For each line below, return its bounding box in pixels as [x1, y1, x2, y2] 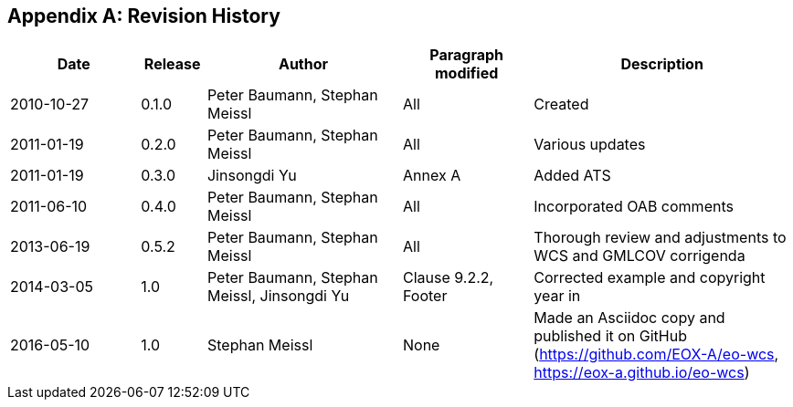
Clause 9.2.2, [402, 268, 494, 287]
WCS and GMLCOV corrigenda [534, 246, 745, 266]
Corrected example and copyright [534, 268, 766, 287]
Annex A [402, 166, 461, 185]
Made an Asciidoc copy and [534, 308, 725, 328]
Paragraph [429, 46, 504, 65]
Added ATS [534, 166, 611, 185]
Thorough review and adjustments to [534, 228, 787, 247]
